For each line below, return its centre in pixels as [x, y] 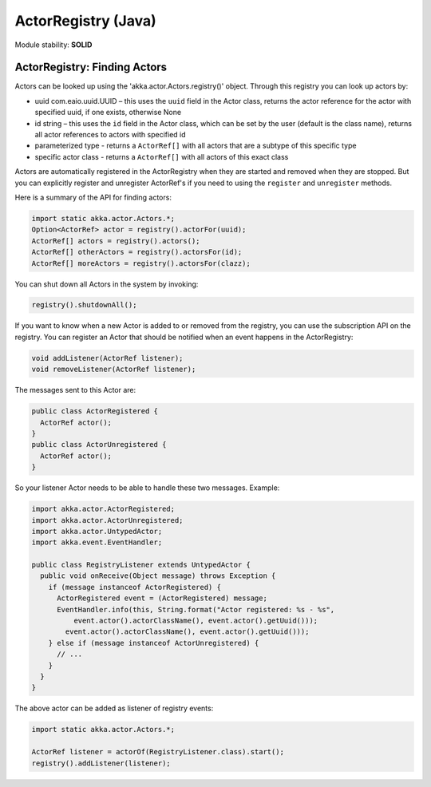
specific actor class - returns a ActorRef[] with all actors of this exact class [162, 156]
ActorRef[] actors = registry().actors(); [116, 241]
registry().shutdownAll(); [84, 305]
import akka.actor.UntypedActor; [97, 531]
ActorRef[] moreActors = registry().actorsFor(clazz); [141, 263]
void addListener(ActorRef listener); [107, 358]
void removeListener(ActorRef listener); [114, 370]
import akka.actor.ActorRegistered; [103, 509]
